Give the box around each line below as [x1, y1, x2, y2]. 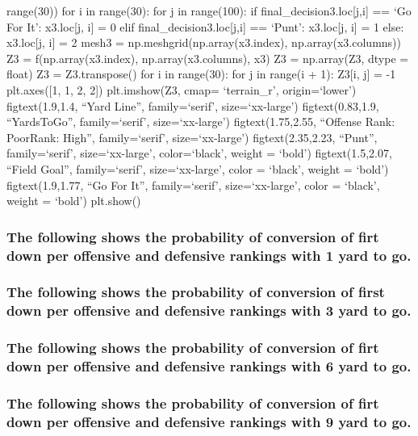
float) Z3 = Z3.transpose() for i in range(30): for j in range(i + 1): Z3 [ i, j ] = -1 [6, 65, 396, 82]
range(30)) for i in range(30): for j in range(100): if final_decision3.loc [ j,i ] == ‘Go [6, 2, 412, 19]
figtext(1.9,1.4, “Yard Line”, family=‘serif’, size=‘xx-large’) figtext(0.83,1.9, [6, 97, 379, 114]
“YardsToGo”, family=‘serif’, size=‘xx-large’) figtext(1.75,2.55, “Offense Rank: [6, 113, 395, 130]
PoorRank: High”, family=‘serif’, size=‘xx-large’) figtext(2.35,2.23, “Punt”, [6, 128, 378, 145]
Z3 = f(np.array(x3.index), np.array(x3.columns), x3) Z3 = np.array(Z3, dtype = [6, 49, 409, 66]
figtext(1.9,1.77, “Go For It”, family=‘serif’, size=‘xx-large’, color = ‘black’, [6, 176, 380, 193]
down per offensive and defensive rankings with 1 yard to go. [6, 245, 412, 265]
